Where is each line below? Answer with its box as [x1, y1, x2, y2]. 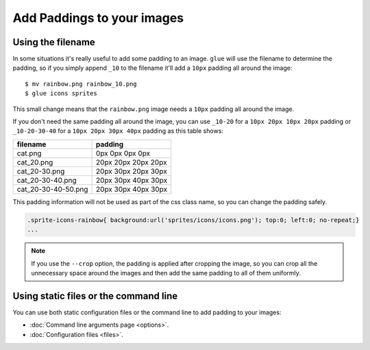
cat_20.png [16, 158, 53, 167]
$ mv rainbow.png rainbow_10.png [25, 79, 137, 88]
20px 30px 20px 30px [96, 166, 167, 176]
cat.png [16, 148, 42, 158]
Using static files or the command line [12, 290, 178, 301]
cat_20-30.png [16, 166, 65, 176]
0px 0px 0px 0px [96, 148, 151, 158]
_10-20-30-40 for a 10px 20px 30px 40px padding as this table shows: [12, 127, 224, 135]
